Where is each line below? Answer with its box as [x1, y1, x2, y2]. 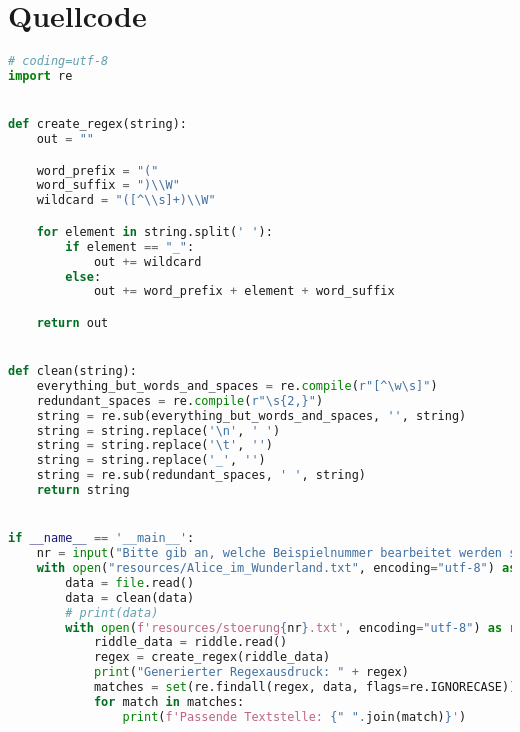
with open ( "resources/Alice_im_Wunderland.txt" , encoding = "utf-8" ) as [36, 561, 517, 576]
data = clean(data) [65, 590, 195, 605]
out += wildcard [93, 254, 202, 269]
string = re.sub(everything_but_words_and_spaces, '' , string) [36, 408, 467, 423]
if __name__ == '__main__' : [8, 531, 195, 546]
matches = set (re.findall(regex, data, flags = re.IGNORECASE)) [93, 680, 517, 695]
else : [65, 269, 102, 284]
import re [8, 69, 73, 83]
